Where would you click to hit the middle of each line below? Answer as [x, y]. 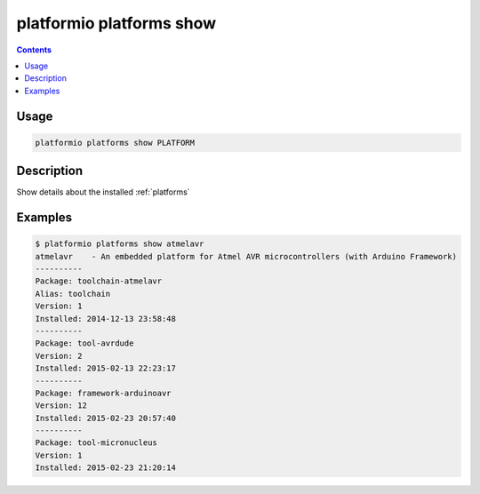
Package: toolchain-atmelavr [99, 281]
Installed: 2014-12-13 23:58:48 [106, 319]
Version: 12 [61, 406]
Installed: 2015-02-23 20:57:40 [106, 418]
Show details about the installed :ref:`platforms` [103, 192]
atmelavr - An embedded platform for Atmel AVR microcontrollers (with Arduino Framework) [246, 256]
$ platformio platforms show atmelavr [120, 244]
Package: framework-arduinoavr [104, 393]
